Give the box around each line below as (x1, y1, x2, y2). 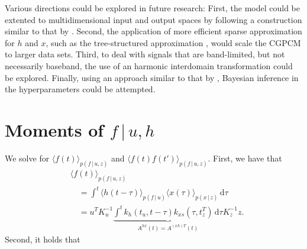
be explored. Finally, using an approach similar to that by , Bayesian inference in (5, 71, 299, 83)
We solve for (5, 151, 50, 164)
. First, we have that (208, 151, 282, 164)
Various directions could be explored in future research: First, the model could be (5, 2, 300, 14)
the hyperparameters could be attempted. (5, 83, 156, 95)
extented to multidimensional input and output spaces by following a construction (5, 13, 302, 25)
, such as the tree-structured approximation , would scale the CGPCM (46, 36, 301, 48)
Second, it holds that (5, 233, 80, 245)
